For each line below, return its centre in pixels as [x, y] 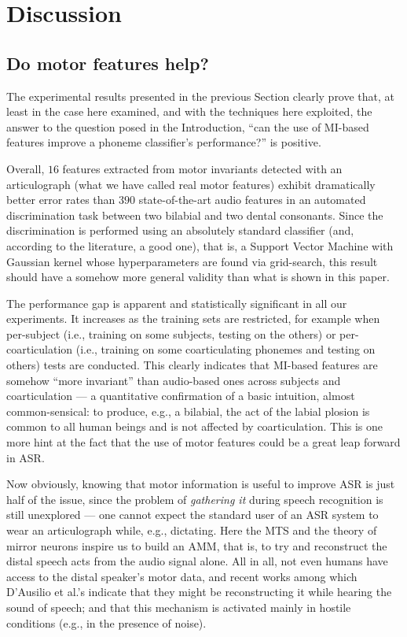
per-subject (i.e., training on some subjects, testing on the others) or [171, 333]
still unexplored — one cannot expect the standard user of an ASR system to [192, 515]
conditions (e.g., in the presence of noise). [106, 622]
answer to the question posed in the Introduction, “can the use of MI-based [188, 126]
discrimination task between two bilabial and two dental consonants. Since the [195, 215]
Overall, [26, 168]
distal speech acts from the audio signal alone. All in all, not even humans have [197, 561]
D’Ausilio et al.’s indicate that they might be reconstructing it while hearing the [199, 592]
